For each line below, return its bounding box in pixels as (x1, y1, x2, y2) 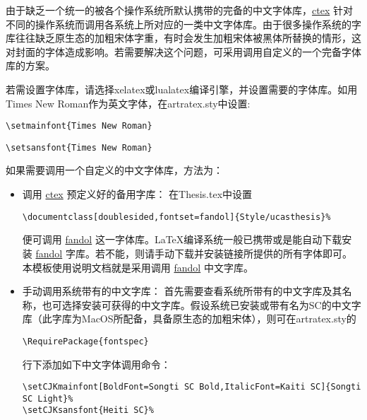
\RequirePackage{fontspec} (22, 336, 149, 346)
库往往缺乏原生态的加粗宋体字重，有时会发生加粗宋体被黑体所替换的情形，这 (6, 30, 361, 45)
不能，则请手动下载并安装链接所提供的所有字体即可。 (104, 245, 352, 260)
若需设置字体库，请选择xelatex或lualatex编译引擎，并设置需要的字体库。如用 (6, 81, 358, 96)
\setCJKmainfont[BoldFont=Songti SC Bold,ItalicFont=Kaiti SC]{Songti (22, 382, 361, 392)
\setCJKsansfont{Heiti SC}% (22, 405, 154, 416)
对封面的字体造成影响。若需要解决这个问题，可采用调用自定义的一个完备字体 (6, 44, 361, 59)
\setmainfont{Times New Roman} (6, 121, 152, 132)
